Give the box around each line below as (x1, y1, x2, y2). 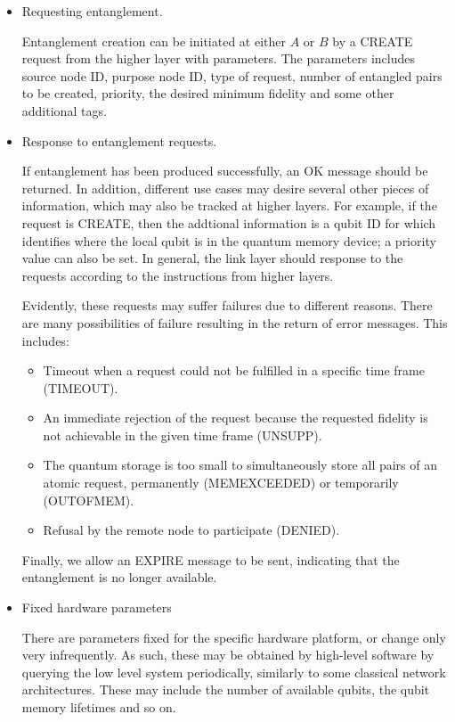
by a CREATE (332, 31, 413, 50)
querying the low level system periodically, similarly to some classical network (21, 662, 446, 681)
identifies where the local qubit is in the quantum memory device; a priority (21, 231, 436, 250)
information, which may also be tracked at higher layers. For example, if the (21, 196, 437, 215)
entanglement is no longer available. (21, 568, 217, 587)
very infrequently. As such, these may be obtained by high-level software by (21, 645, 435, 664)
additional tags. (21, 101, 107, 119)
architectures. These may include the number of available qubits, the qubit (21, 680, 430, 699)
